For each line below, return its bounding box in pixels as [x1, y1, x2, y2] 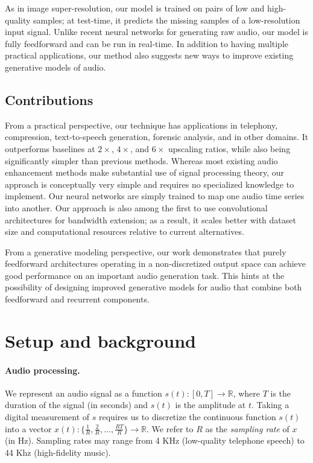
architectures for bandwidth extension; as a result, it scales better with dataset [5, 213, 296, 226]
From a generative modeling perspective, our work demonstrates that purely [5, 245, 286, 258]
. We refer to [147, 422, 194, 435]
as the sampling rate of [205, 422, 289, 435]
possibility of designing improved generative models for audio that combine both [5, 281, 302, 293]
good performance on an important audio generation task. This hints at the [5, 269, 285, 281]
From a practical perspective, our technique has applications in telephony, [5, 118, 278, 131]
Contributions [5, 90, 93, 109]
